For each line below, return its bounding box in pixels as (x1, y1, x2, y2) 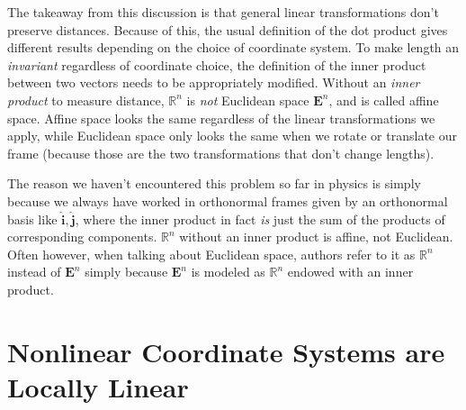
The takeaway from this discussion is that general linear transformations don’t (7, 3, 439, 21)
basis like (7, 209, 58, 228)
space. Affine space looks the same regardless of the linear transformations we (7, 108, 435, 127)
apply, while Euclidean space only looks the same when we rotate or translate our (7, 126, 457, 145)
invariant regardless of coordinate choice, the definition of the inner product (7, 55, 426, 74)
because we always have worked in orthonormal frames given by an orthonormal (7, 191, 448, 210)
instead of (7, 262, 61, 281)
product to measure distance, (7, 90, 165, 109)
